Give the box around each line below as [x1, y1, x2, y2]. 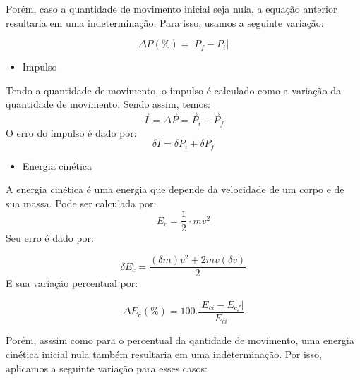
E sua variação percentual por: [6, 276, 138, 290]
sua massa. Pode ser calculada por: [6, 195, 157, 210]
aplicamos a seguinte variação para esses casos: [6, 360, 208, 375]
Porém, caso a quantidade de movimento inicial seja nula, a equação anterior [6, 1, 337, 16]
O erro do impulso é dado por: [6, 125, 137, 140]
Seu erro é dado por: [6, 230, 94, 245]
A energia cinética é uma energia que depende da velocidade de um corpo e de [6, 182, 344, 197]
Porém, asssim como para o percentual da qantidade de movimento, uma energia [6, 333, 354, 348]
